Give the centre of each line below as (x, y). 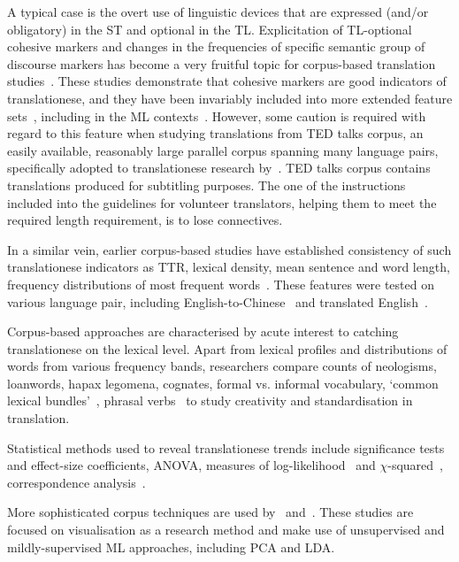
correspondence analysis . (76, 482)
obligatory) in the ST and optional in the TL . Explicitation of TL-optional (210, 29)
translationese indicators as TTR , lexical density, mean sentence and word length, (229, 267)
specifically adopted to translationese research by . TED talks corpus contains (219, 168)
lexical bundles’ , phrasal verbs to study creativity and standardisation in (210, 400)
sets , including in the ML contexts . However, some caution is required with (217, 115)
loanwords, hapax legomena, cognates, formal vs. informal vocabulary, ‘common (223, 383)
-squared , (415, 465)
